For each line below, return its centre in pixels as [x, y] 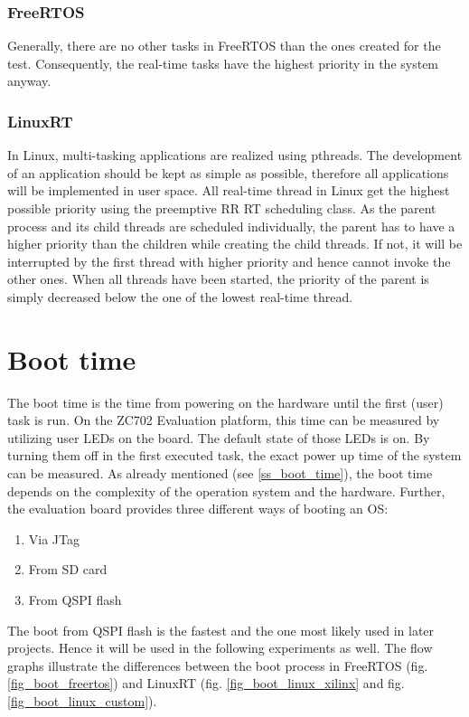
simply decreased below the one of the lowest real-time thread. [180, 296]
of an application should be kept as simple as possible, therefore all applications [228, 172]
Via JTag [54, 538]
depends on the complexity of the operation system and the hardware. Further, [226, 491]
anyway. [29, 81]
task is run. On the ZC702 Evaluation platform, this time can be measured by [224, 420]
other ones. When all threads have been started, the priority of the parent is [218, 279]
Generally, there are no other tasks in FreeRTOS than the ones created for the [224, 46]
